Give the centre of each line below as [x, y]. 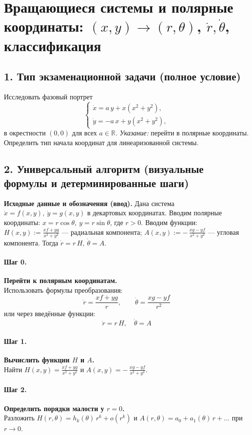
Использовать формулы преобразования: [63, 290]
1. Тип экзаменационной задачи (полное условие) [122, 76]
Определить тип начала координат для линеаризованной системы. [101, 142]
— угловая [223, 232]
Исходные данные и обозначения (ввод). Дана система [89, 203]
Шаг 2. [15, 389]
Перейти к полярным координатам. [61, 280]
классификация [53, 45]
